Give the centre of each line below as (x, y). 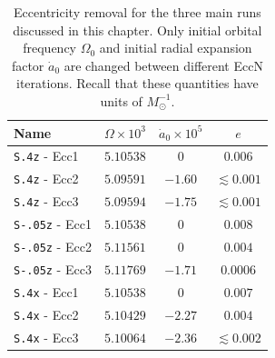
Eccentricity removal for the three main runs (137, 12)
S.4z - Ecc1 (46, 156)
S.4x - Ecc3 (46, 337)
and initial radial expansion (176, 48)
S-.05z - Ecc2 (53, 247)
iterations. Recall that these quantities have (137, 83)
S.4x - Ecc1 (46, 291)
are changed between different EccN (163, 65)
